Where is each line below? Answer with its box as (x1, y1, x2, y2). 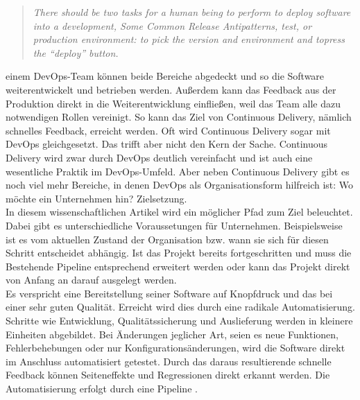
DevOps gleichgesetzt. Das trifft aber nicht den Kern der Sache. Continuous (6, 137, 328, 151)
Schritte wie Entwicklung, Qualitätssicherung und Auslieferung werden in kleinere (6, 313, 353, 328)
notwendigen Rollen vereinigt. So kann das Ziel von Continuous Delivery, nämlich (6, 110, 352, 124)
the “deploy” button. (33, 45, 119, 60)
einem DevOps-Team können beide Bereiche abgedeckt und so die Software (6, 69, 325, 83)
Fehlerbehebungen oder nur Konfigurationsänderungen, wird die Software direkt (6, 340, 345, 355)
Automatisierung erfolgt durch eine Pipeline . (6, 381, 198, 396)
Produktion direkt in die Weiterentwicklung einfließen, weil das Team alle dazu (6, 96, 341, 110)
